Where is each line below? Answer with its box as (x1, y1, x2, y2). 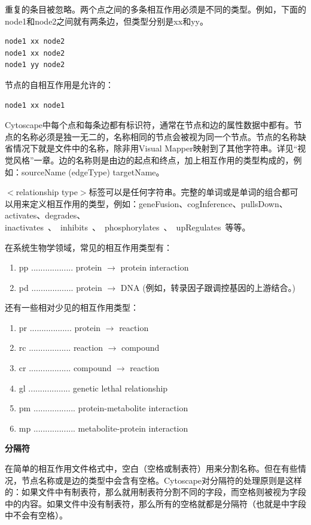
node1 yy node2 (5, 60, 65, 69)
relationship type (16, 186, 78, 198)
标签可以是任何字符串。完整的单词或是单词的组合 (89, 186, 282, 198)
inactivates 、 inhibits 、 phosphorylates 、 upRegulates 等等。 (5, 220, 251, 233)
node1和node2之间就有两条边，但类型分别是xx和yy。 (5, 14, 208, 27)
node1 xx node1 (5, 101, 65, 110)
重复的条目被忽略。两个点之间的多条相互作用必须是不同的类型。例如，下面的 (5, 3, 306, 15)
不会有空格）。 (13, 509, 68, 521)
